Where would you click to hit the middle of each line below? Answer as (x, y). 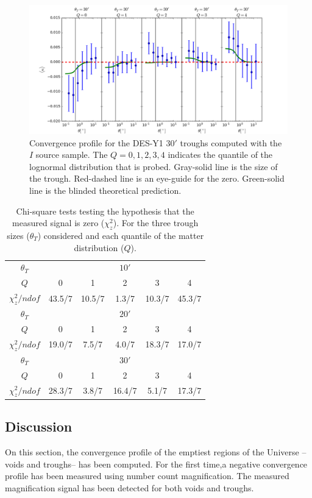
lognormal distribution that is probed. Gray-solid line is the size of (154, 166)
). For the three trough (156, 223)
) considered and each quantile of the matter (121, 235)
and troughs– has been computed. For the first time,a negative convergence (167, 464)
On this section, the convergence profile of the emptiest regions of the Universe (152, 452)
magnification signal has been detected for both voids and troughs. (129, 487)
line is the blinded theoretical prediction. (105, 190)
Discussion (39, 426)
